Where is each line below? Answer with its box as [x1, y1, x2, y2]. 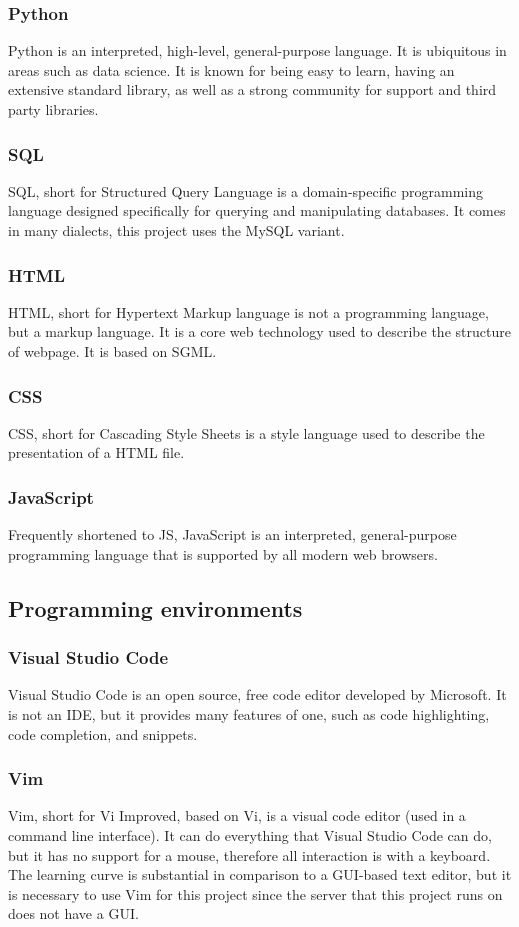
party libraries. [8, 99, 99, 119]
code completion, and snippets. [8, 723, 198, 744]
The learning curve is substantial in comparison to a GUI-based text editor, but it [8, 864, 512, 885]
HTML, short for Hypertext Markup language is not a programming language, [8, 301, 489, 322]
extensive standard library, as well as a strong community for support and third [8, 79, 497, 100]
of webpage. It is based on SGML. [8, 341, 217, 361]
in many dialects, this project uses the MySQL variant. [8, 220, 345, 240]
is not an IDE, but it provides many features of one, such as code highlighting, [8, 704, 490, 724]
